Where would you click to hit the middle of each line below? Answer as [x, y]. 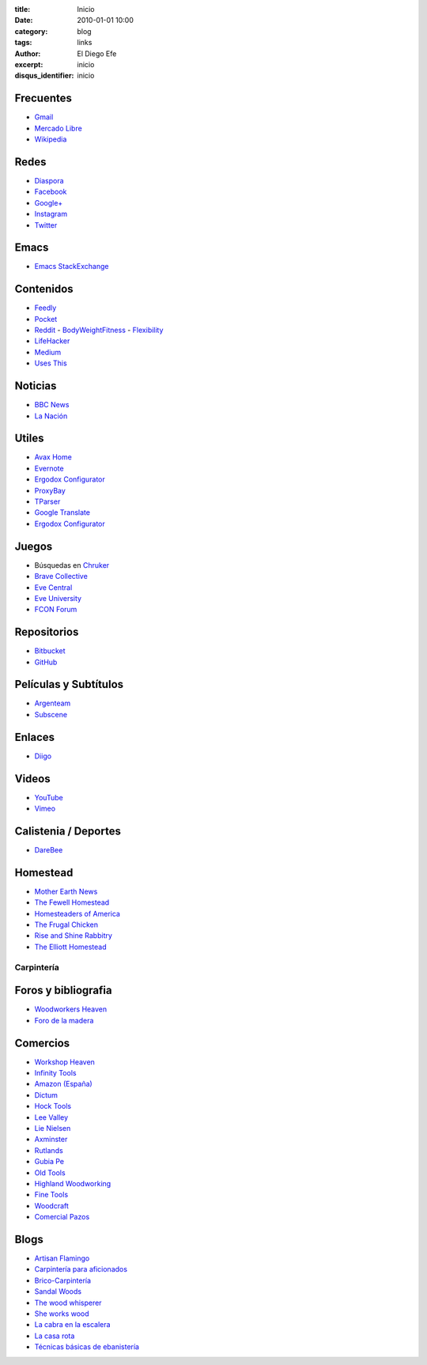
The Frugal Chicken [66, 924]
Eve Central [53, 587]
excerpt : [29, 64]
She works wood [62, 1314]
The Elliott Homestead [70, 947]
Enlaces [35, 737]
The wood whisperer [68, 1303]
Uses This [51, 363]
